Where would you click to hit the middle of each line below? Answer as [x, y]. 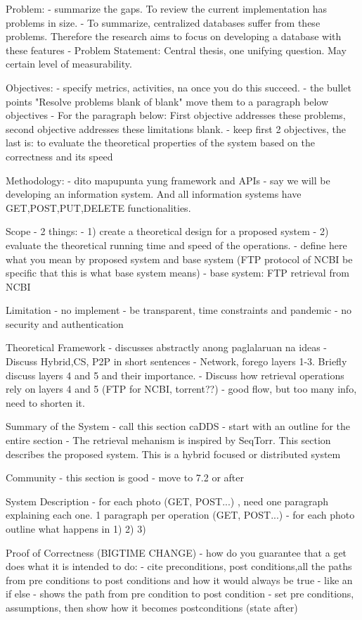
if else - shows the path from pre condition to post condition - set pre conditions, [180, 594]
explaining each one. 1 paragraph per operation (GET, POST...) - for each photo [180, 515]
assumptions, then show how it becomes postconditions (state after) [152, 607]
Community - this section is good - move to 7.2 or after [125, 477]
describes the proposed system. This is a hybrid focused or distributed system [173, 454]
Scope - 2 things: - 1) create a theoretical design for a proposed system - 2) [167, 231]
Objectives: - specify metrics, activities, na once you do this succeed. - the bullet [179, 87]
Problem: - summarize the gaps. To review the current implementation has [167, 8]
